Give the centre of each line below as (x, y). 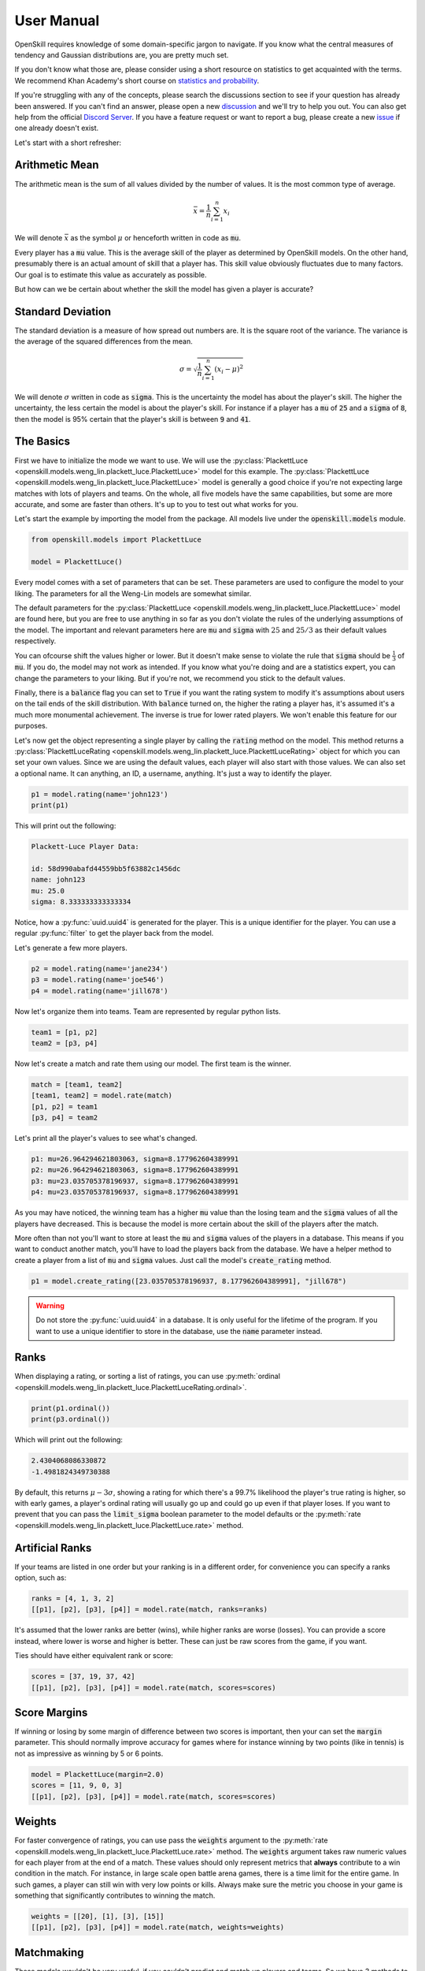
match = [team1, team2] (77, 1084)
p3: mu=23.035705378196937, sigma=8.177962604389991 (135, 1181)
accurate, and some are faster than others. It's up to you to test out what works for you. (156, 505)
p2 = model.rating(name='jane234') (100, 969)
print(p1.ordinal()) (70, 1408)
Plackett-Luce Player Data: (85, 847)
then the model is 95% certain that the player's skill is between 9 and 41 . (133, 419)
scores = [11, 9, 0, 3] (77, 1785)
